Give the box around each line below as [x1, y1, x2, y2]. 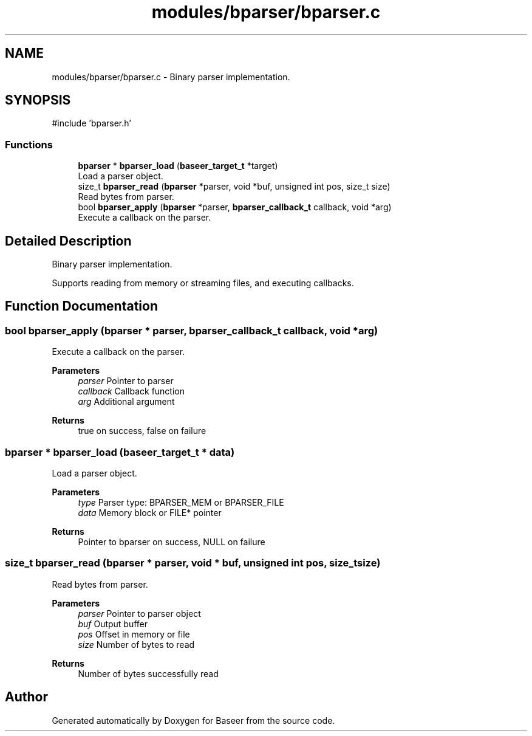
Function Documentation [5, 298, 158, 314]
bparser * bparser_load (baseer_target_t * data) [5, 445, 235, 458]
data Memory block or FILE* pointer [78, 507, 222, 518]
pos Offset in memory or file [78, 628, 190, 639]
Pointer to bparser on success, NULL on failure [78, 537, 265, 547]
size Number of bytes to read [78, 639, 195, 650]
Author [5, 689, 48, 705]
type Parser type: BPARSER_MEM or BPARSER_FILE [78, 497, 284, 507]
